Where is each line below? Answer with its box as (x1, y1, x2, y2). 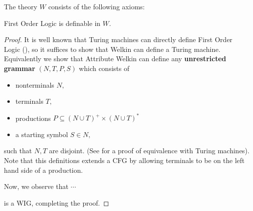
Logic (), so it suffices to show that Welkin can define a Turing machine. (4, 44, 221, 54)
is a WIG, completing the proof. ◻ (4, 197, 109, 208)
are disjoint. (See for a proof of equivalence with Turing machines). (49, 145, 250, 156)
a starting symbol (15, 129, 68, 139)
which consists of (79, 63, 130, 73)
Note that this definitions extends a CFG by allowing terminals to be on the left (4, 155, 245, 165)
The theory (4, 1, 38, 11)
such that (4, 145, 32, 156)
